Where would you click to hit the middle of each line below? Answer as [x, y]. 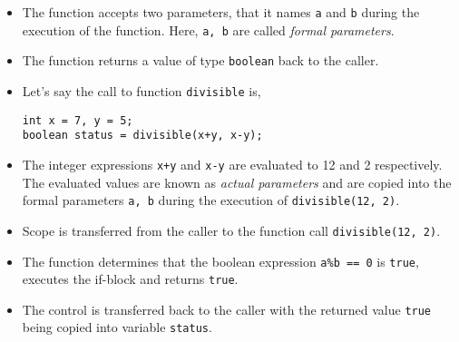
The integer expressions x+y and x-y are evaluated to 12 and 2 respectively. [232, 164]
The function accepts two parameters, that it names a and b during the [221, 12]
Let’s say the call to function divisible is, [142, 90]
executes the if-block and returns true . [130, 279]
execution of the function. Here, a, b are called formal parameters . [208, 29]
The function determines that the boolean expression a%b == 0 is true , [220, 261]
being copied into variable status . [117, 327]
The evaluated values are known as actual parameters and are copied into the [237, 182]
